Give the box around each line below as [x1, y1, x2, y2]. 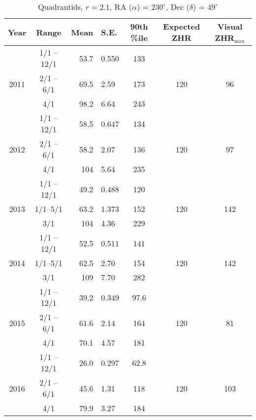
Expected [163, 21, 200, 32]
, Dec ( [166, 1, 190, 12]
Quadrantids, [38, 1, 83, 12]
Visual [217, 21, 243, 32]
